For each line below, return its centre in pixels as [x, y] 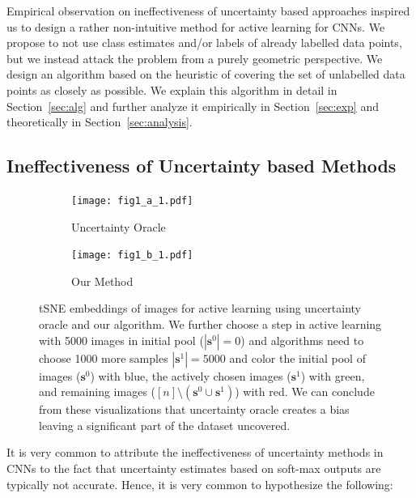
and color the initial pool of [297, 358]
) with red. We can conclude [305, 392]
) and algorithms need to [302, 340]
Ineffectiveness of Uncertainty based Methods [202, 166]
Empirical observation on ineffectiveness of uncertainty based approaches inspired [208, 11]
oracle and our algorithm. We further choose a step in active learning [210, 324]
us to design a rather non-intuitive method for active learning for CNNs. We [196, 26]
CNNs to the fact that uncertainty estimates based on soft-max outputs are [194, 468]
